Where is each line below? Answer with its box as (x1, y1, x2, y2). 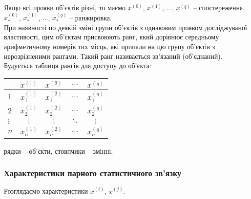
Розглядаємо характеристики (4, 185, 88, 196)
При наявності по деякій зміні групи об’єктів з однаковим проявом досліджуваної (4, 22, 247, 32)
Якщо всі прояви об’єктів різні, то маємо (4, 2, 126, 12)
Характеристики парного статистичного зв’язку (4, 166, 182, 179)
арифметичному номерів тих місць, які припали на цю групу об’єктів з (4, 41, 215, 52)
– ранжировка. (69, 12, 112, 22)
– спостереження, (193, 2, 245, 12)
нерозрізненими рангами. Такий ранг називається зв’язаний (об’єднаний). (4, 51, 223, 61)
